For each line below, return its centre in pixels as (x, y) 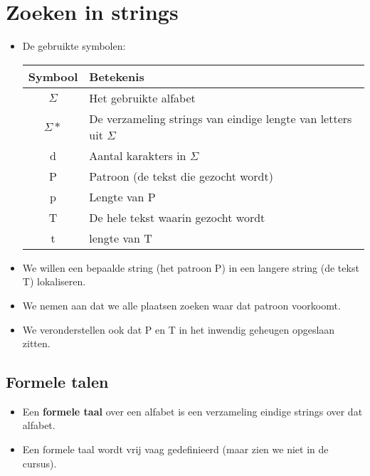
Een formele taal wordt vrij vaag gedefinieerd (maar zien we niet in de (175, 449)
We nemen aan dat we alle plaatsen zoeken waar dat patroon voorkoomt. (181, 305)
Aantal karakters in (138, 155)
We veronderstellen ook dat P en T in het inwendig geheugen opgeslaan (179, 329)
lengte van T (121, 238)
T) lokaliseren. (54, 281)
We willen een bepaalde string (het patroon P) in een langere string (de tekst (191, 267)
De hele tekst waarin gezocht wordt (177, 217)
